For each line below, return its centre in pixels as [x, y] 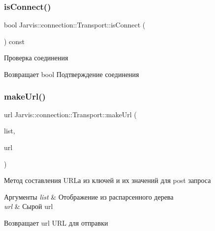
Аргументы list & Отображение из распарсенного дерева [89, 196]
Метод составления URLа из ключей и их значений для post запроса [107, 180]
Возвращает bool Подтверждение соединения [72, 74]
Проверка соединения [36, 58]
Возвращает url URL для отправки [56, 222]
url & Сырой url [29, 206]
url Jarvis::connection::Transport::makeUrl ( [70, 114]
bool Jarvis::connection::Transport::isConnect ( [75, 25]
